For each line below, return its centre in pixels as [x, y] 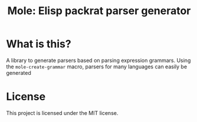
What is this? [39, 44]
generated [19, 72]
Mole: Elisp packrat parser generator [99, 11]
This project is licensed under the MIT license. [62, 113]
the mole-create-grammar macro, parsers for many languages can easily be [97, 67]
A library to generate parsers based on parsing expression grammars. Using [98, 60]
